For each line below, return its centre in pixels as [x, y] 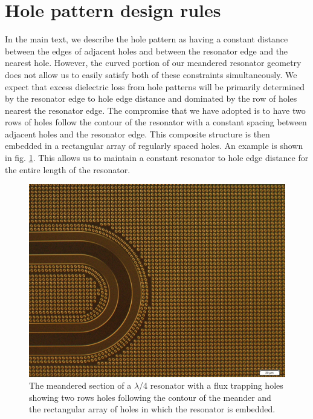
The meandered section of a [80, 385]
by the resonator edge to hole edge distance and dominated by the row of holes [151, 98]
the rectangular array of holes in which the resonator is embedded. [152, 409]
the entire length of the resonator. [68, 169]
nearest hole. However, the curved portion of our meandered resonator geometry [153, 63]
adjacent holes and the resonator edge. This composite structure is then [137, 134]
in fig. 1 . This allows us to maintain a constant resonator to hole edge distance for [157, 158]
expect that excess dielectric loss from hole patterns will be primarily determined [155, 86]
